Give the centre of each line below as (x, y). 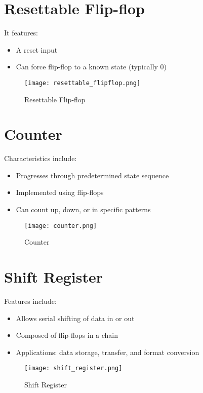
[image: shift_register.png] (73, 368)
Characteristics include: (40, 158)
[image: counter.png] (61, 226)
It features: (21, 33)
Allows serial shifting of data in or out (75, 318)
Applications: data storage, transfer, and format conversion (108, 352)
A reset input (37, 49)
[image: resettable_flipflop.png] (83, 83)
